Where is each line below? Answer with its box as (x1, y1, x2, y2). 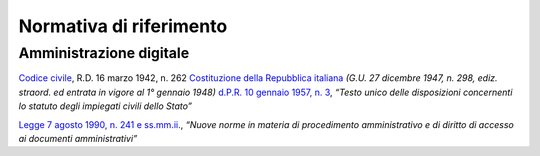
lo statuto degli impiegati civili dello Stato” (18, 100, 192, 112)
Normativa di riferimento (18, 15, 228, 37)
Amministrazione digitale (18, 44, 190, 62)
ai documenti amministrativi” (18, 132, 138, 144)
